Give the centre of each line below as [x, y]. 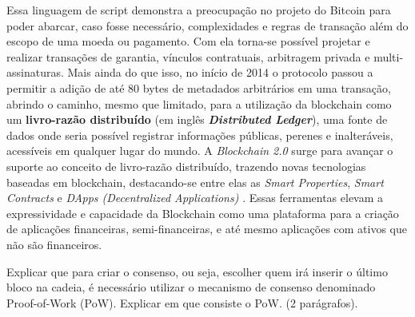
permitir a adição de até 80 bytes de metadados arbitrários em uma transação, [199, 87]
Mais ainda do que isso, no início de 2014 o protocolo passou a [220, 72]
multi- [389, 56]
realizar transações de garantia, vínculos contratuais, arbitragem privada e [188, 56]
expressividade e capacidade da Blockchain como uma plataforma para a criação [203, 213]
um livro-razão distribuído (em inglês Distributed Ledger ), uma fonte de [197, 119]
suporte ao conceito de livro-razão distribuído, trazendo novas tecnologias [186, 166]
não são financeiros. [54, 244]
